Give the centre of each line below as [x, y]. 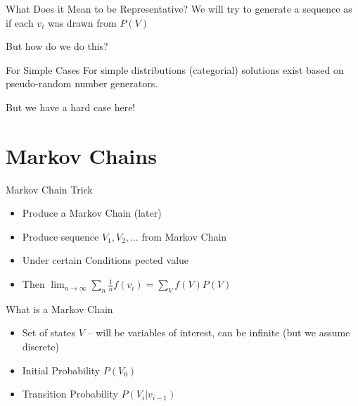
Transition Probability [70, 394]
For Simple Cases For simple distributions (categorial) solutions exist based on [175, 69]
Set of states [49, 332]
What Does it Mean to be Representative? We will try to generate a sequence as [179, 8]
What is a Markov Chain [59, 309]
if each [20, 22]
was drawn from [82, 22]
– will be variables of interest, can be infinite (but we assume [219, 332]
